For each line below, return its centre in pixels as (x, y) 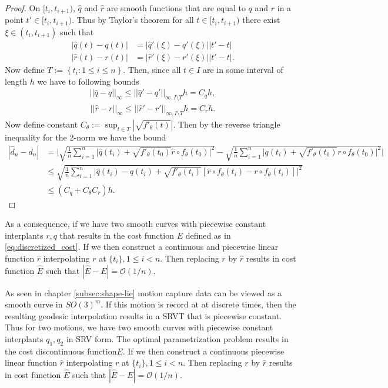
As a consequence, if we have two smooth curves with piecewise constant (136, 224)
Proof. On (23, 8)
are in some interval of (243, 69)
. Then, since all (152, 69)
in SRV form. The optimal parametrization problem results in (177, 338)
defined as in (208, 235)
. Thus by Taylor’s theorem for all (133, 20)
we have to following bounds (88, 81)
